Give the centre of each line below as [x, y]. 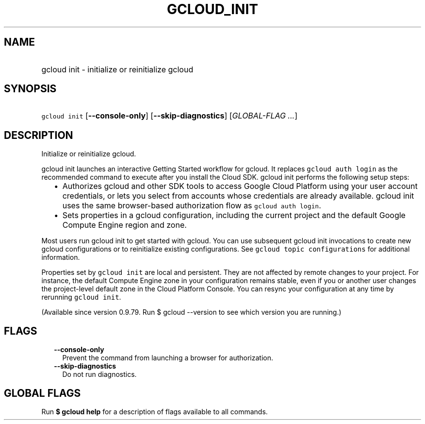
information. [61, 257]
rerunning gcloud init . [81, 297]
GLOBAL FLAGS [42, 393]
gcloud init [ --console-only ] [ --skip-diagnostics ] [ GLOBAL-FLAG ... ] [169, 116]
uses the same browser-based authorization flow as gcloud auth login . [192, 206]
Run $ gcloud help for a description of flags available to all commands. [155, 411]
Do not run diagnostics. [99, 374]
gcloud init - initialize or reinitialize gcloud [117, 69]
